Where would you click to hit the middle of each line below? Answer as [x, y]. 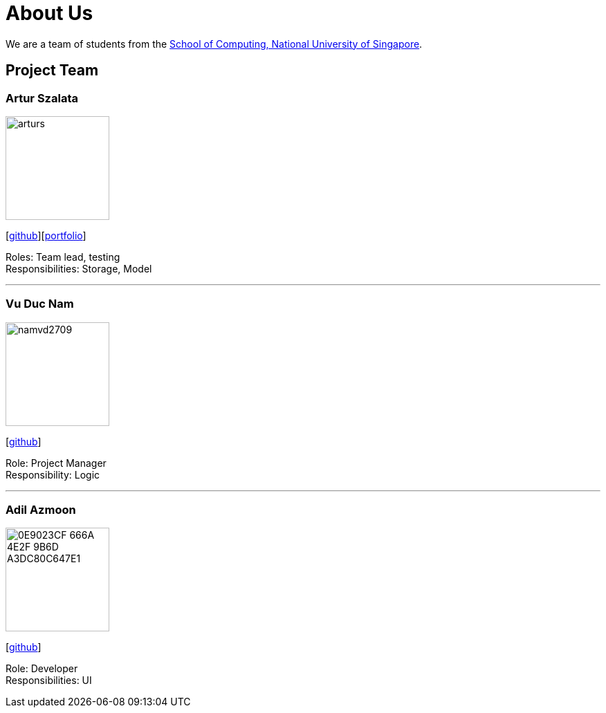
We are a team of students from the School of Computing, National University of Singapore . [214, 44]
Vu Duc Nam [40, 304]
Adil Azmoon [41, 510]
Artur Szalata [42, 98]
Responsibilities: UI [49, 680]
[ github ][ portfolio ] [46, 235]
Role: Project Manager [56, 463]
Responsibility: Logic [53, 474]
